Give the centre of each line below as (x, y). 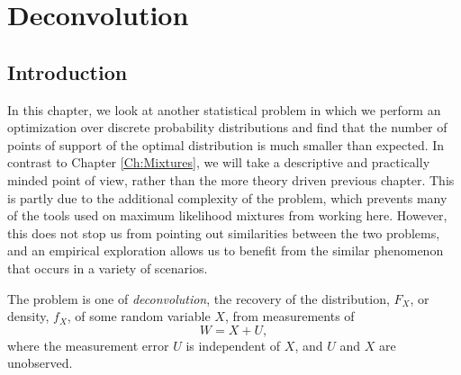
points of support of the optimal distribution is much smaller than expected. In (226, 144)
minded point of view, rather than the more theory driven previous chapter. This (231, 179)
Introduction (68, 71)
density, (28, 316)
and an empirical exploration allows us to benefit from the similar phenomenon (226, 250)
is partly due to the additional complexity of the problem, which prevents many (227, 197)
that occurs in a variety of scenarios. (108, 268)
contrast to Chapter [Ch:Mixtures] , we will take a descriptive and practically (219, 162)
